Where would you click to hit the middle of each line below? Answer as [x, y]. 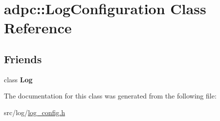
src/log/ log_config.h [34, 112]
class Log [18, 79]
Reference [38, 28]
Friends [23, 59]
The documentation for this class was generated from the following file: [110, 96]
